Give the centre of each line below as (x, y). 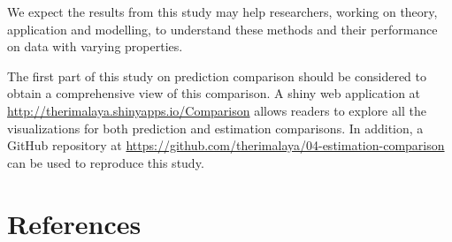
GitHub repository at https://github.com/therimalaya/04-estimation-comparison (226, 145)
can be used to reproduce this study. (106, 162)
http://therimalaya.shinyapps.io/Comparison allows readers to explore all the (217, 110)
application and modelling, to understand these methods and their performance (222, 29)
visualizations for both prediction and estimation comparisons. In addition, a (215, 128)
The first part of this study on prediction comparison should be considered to (217, 76)
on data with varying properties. (95, 46)
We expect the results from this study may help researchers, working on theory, (222, 11)
